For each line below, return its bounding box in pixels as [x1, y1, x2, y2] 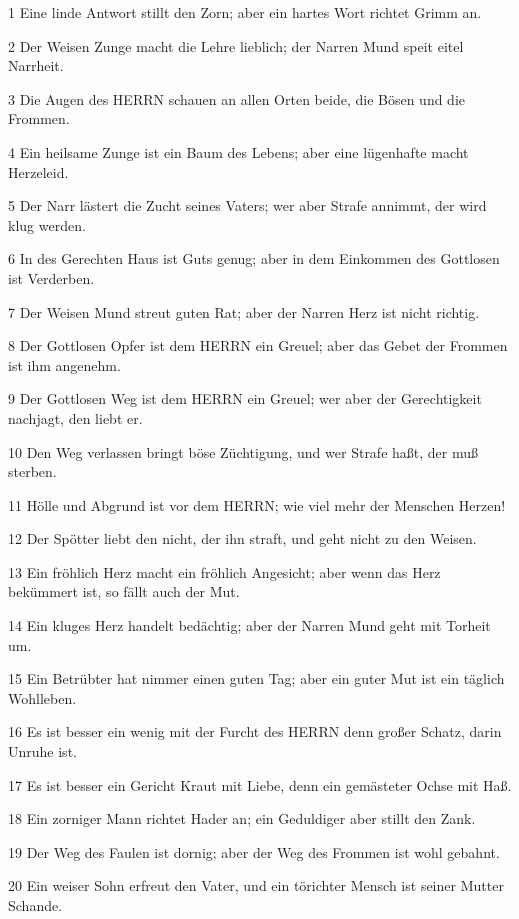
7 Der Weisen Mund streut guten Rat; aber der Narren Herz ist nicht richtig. [8, 301, 480, 322]
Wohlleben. [8, 687, 77, 708]
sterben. [8, 461, 57, 482]
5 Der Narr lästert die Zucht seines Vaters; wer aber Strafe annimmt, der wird [8, 195, 487, 216]
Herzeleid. [8, 161, 69, 182]
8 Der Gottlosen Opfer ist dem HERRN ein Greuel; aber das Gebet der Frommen [8, 335, 508, 356]
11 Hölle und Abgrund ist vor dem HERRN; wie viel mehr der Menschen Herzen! [8, 494, 506, 515]
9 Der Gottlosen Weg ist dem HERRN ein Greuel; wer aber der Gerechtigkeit [8, 388, 482, 409]
